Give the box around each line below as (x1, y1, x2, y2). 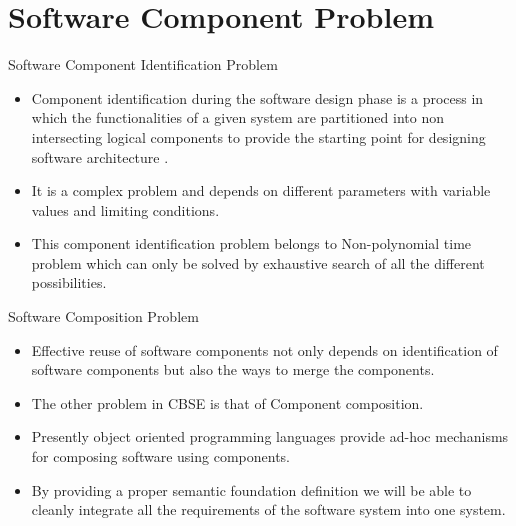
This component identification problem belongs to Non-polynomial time (31, 233, 472, 254)
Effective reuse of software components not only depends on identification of (31, 339, 498, 360)
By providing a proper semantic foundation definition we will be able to (31, 479, 472, 500)
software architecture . (31, 146, 169, 167)
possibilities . (31, 272, 107, 293)
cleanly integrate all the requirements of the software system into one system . (31, 499, 506, 520)
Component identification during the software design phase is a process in (31, 87, 484, 108)
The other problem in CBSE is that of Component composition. (31, 392, 424, 413)
